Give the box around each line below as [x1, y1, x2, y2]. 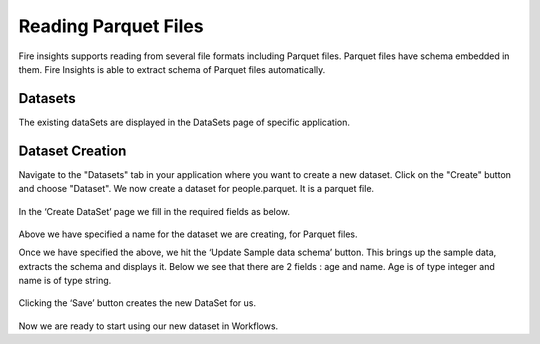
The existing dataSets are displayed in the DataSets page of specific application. [18, 116, 350, 128]
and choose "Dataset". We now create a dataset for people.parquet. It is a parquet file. [18, 183, 375, 195]
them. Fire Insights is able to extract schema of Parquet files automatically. [18, 63, 326, 75]
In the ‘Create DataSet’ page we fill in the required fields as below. [18, 205, 290, 217]
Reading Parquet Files [18, 15, 204, 37]
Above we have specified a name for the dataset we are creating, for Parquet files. [18, 228, 358, 240]
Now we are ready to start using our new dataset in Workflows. [18, 320, 279, 332]
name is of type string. [18, 275, 112, 287]
